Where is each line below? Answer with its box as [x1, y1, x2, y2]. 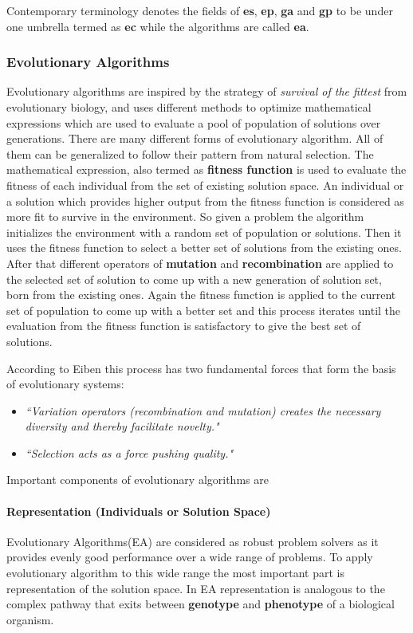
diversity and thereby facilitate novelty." [25, 418, 219, 434]
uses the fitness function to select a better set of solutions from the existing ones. [6, 239, 402, 256]
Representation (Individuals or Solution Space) [6, 502, 271, 519]
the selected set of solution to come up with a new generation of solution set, [6, 270, 382, 287]
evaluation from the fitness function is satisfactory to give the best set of [6, 317, 361, 334]
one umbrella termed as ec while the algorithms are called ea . [6, 18, 309, 34]
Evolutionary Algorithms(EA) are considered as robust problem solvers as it [6, 533, 379, 549]
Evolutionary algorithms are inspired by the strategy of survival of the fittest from [6, 83, 407, 100]
